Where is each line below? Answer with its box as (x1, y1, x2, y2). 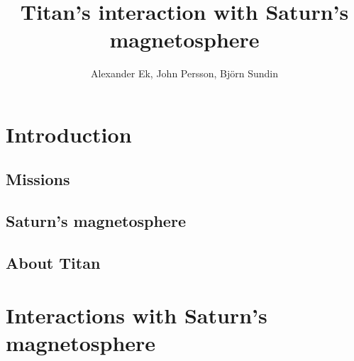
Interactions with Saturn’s (6, 300, 267, 329)
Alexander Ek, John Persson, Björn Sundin (91, 66, 278, 81)
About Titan (6, 252, 101, 274)
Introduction (6, 119, 132, 148)
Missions (6, 168, 70, 190)
